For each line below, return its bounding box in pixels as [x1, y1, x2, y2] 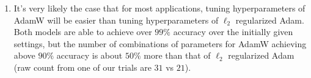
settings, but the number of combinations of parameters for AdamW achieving [13, 37, 307, 50]
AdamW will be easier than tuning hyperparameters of [13, 13, 219, 26]
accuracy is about [56, 49, 123, 62]
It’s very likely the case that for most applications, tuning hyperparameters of [13, 2, 306, 14]
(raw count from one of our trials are [13, 60, 152, 73]
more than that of [144, 49, 211, 62]
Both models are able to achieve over [13, 25, 152, 38]
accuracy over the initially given [173, 25, 293, 38]
